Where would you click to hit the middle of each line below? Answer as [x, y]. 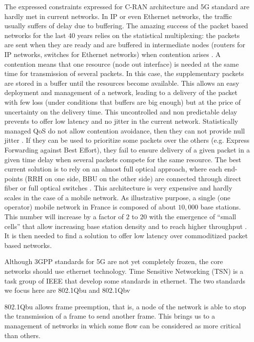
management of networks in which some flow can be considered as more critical [123, 325]
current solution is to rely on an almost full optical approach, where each [113, 169]
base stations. [221, 207]
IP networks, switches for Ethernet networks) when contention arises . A [113, 54]
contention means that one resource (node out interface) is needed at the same [122, 64]
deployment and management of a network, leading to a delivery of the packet [121, 92]
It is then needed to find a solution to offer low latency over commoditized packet [126, 236]
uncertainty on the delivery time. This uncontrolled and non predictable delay [121, 111]
